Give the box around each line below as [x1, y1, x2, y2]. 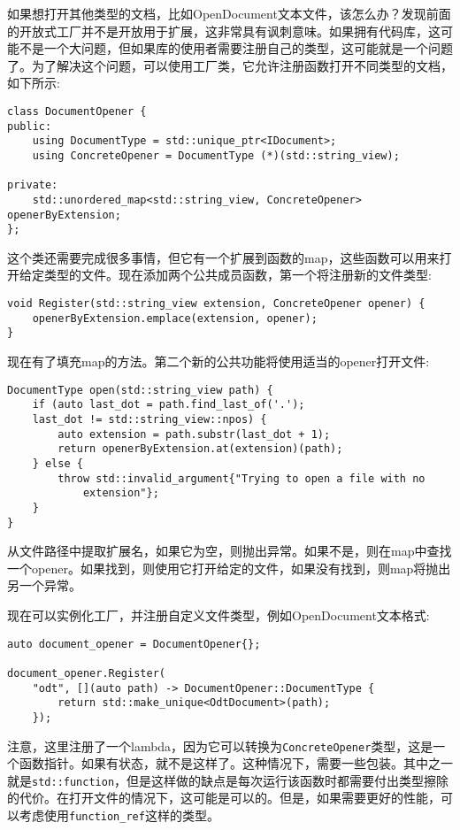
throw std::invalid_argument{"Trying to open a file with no [57, 472, 425, 485]
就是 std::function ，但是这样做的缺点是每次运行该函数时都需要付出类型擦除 [7, 771, 449, 789]
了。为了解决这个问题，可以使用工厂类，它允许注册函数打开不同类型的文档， [7, 56, 453, 74]
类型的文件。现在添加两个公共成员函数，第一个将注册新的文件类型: [43, 265, 432, 284]
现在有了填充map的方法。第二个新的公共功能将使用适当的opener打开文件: [7, 352, 430, 371]
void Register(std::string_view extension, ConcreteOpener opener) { [7, 297, 425, 311]
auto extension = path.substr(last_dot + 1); [57, 427, 331, 441]
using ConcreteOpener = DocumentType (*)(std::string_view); [32, 149, 400, 162]
